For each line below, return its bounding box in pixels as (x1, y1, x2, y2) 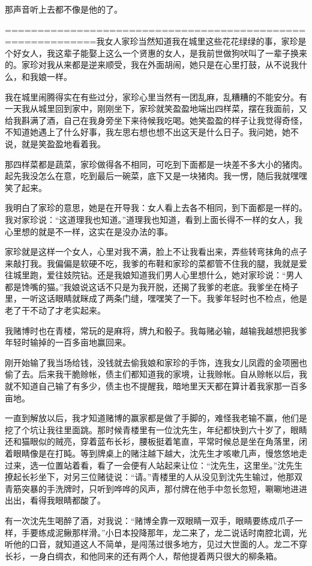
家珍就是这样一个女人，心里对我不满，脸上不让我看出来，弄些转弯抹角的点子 (5, 245, 307, 258)
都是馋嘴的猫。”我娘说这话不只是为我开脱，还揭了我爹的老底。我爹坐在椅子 (5, 280, 299, 293)
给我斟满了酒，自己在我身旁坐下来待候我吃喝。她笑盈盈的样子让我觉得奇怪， (5, 114, 307, 126)
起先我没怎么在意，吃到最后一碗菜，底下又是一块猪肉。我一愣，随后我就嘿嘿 (5, 169, 307, 182)
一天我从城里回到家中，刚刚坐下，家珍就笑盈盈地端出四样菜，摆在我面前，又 (5, 102, 307, 115)
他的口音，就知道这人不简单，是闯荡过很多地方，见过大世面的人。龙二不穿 (13, 538, 307, 550)
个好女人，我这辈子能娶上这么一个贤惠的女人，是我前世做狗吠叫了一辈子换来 (5, 46, 307, 59)
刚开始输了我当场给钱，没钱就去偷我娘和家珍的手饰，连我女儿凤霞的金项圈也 (5, 356, 307, 368)
